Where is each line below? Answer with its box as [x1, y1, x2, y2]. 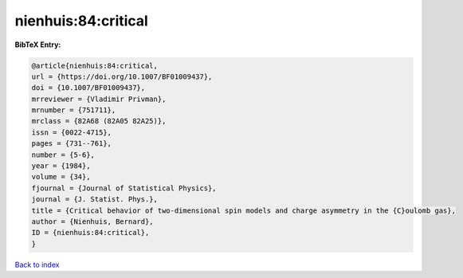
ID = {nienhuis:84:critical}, [31, 228, 150, 237]
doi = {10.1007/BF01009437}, [31, 84, 146, 92]
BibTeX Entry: [14, 40, 61, 49]
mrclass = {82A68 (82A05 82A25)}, [31, 116, 167, 126]
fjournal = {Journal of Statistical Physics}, [31, 183, 217, 193]
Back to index [14, 260, 60, 269]
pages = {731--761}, [31, 139, 112, 148]
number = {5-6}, [31, 150, 96, 159]
